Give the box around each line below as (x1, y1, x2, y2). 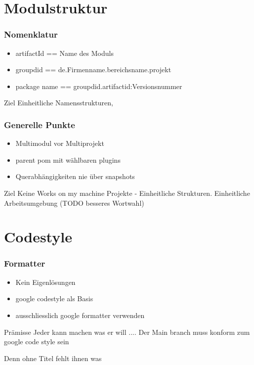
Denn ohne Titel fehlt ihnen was (4, 353, 102, 363)
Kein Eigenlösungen (15, 276, 76, 287)
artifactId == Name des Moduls (15, 47, 114, 58)
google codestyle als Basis (15, 293, 93, 304)
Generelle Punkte (4, 118, 75, 131)
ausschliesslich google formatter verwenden (15, 310, 145, 320)
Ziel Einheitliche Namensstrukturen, (4, 97, 113, 108)
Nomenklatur (4, 28, 58, 41)
